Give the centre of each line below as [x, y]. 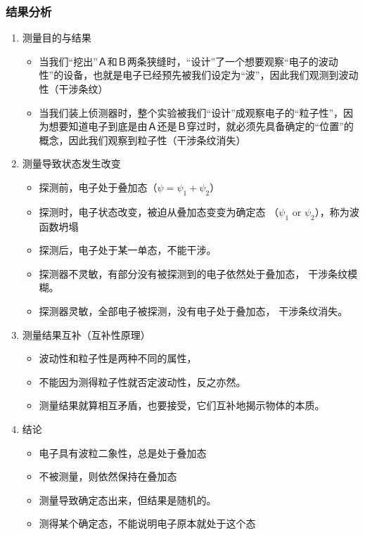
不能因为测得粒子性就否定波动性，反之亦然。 [142, 381]
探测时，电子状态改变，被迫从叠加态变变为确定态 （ [159, 211]
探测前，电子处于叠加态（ [98, 187]
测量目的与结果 [57, 38]
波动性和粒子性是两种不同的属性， [118, 358]
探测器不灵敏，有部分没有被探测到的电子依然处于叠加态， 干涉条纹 [193, 273]
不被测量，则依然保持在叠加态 [108, 476]
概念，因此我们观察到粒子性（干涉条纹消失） [142, 140]
